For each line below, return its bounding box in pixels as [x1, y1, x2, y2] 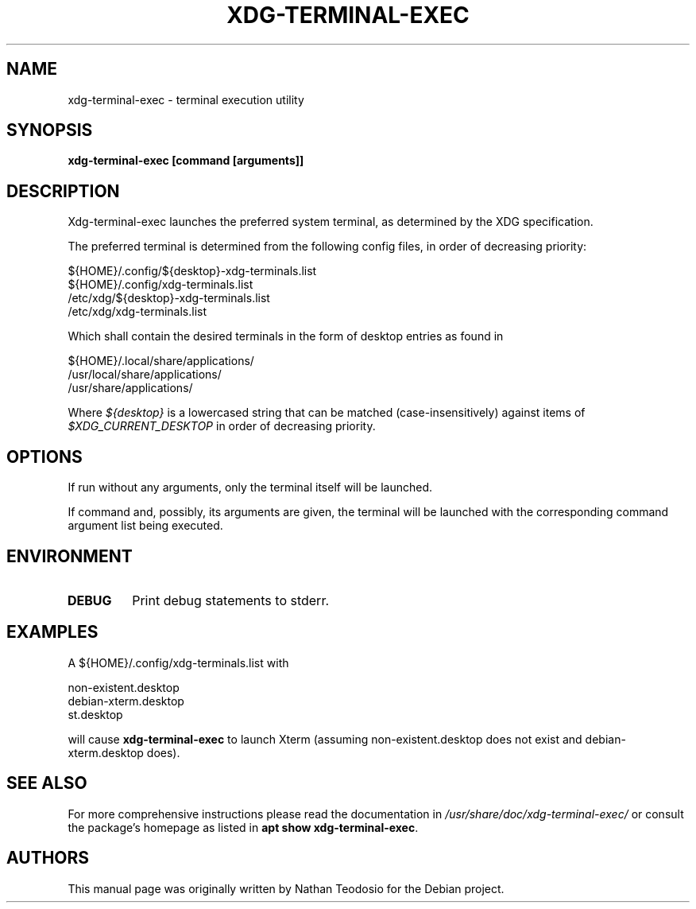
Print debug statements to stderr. [132, 592, 330, 608]
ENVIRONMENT [6, 546, 133, 566]
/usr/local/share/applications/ [68, 367, 222, 382]
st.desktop [68, 707, 123, 721]
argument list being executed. [68, 519, 223, 533]
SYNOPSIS [6, 120, 93, 141]
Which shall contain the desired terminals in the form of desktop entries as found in [68, 329, 504, 344]
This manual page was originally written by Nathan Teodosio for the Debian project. [68, 881, 505, 895]
